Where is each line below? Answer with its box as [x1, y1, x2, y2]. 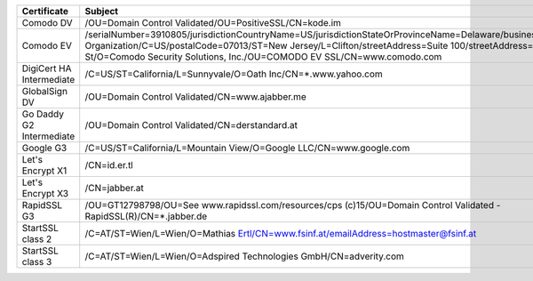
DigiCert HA [21, 62, 72, 75]
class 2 [21, 233, 52, 245]
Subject [84, 5, 119, 17]
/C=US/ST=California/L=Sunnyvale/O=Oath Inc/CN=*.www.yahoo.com [84, 68, 384, 80]
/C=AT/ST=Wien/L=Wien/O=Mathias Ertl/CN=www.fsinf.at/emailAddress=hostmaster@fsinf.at [84, 228, 477, 239]
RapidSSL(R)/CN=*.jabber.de [84, 210, 208, 222]
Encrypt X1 [21, 165, 68, 177]
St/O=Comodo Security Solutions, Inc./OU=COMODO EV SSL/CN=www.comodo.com [84, 51, 442, 62]
